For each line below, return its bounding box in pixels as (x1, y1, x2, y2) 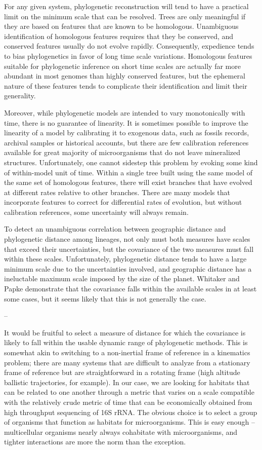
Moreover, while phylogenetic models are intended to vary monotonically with (4, 107, 245, 118)
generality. (4, 90, 36, 101)
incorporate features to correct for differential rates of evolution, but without (4, 197, 242, 207)
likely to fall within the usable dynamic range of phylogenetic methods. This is (4, 337, 248, 348)
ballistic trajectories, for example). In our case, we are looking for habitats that (4, 377, 250, 387)
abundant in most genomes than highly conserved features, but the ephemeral (4, 70, 245, 81)
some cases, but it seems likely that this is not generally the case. (4, 293, 206, 304)
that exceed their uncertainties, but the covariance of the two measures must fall (4, 243, 254, 254)
